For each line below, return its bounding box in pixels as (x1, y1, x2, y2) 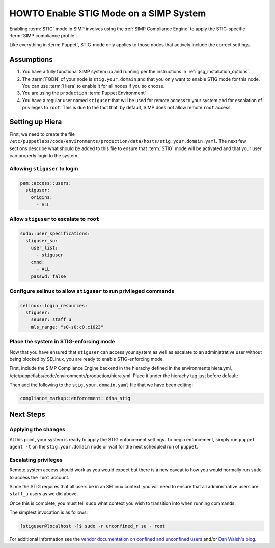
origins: (31, 194, 53, 200)
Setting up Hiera (9, 118, 62, 126)
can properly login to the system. (9, 153, 79, 159)
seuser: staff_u (31, 317, 71, 322)
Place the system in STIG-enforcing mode (9, 338, 115, 345)
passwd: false (31, 273, 66, 279)
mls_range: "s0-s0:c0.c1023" (31, 324, 104, 330)
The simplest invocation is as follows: (9, 509, 88, 515)
